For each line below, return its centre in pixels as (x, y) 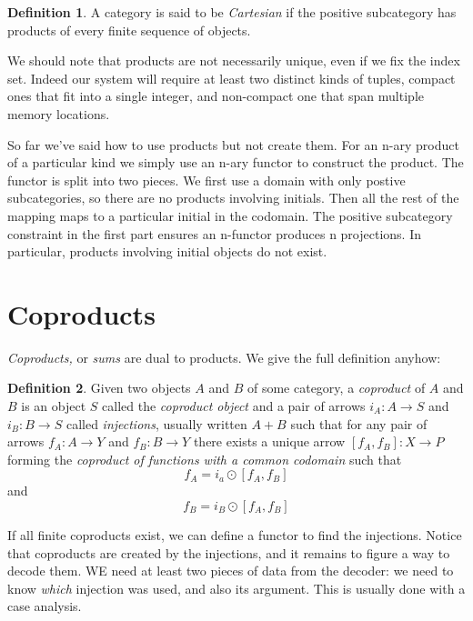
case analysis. (45, 606)
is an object (54, 406)
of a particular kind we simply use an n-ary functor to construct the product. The (236, 162)
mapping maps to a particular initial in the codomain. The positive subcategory (230, 215)
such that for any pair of (359, 423)
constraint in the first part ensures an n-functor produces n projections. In (214, 233)
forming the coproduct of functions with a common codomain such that (205, 459)
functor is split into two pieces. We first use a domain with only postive (206, 180)
